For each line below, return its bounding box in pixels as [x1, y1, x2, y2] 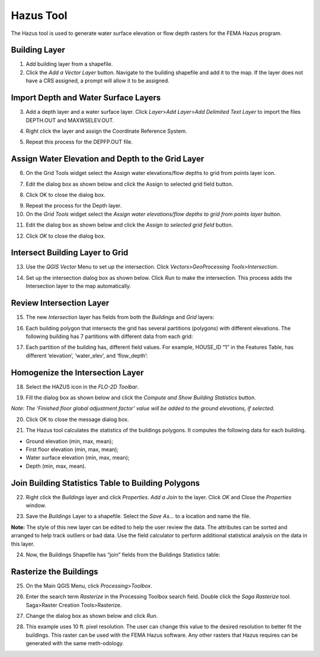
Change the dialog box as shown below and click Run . [25, 613, 158, 620]
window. [25, 502, 47, 509]
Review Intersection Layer [11, 298, 110, 308]
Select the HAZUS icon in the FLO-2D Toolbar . [25, 383, 139, 390]
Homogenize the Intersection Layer [11, 368, 145, 378]
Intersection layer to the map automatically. [25, 282, 132, 290]
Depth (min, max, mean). [25, 463, 87, 470]
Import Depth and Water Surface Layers [11, 93, 161, 103]
